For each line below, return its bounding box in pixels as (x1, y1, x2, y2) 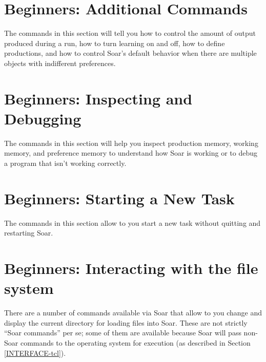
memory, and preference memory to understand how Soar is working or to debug (4, 147, 257, 158)
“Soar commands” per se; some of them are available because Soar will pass (4, 327, 241, 338)
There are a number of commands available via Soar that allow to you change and (4, 307, 262, 318)
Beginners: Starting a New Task (4, 187, 235, 208)
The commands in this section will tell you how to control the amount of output (4, 28, 256, 38)
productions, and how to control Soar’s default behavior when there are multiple (4, 48, 257, 58)
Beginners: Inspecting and (4, 88, 193, 109)
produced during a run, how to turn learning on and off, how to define (4, 37, 225, 48)
